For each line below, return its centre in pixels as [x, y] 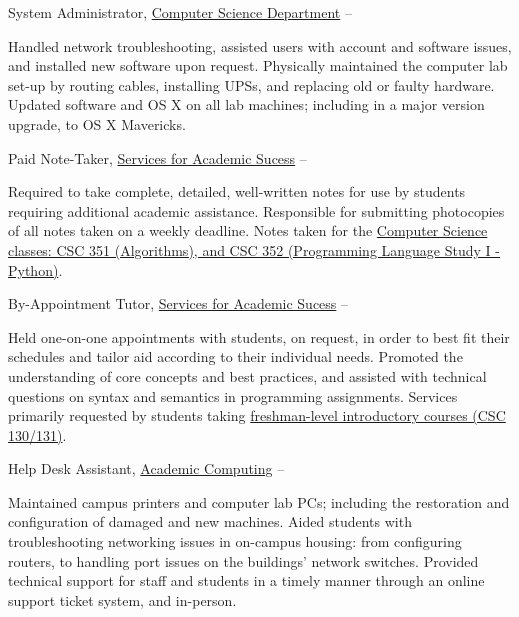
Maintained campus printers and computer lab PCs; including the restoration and [259, 501]
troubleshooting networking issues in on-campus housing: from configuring [235, 541]
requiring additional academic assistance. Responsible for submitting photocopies [256, 210]
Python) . [35, 269]
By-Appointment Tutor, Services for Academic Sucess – [178, 303]
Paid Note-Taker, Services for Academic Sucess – [157, 157]
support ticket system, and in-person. [122, 599]
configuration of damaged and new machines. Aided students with [210, 521]
